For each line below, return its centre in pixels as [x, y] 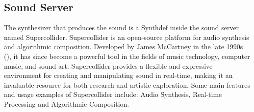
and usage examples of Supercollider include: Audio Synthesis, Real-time [113, 94]
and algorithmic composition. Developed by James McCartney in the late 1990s [124, 47]
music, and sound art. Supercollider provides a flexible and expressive [108, 65]
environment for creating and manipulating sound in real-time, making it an [118, 75]
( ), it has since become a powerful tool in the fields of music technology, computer [127, 56]
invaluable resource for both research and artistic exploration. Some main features [127, 84]
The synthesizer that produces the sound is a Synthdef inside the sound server [122, 28]
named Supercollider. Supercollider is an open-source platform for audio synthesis [127, 37]
